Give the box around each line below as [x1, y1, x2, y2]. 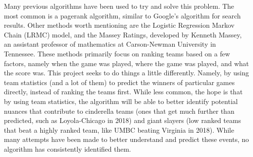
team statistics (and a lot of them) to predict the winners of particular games [4, 77, 235, 87]
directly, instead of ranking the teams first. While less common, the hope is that [4, 87, 243, 97]
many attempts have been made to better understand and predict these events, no [4, 134, 249, 144]
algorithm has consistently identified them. [4, 143, 131, 154]
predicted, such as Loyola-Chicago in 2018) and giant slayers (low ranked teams [4, 115, 241, 125]
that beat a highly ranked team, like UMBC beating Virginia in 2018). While [4, 124, 235, 135]
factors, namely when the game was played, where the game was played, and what [4, 58, 249, 68]
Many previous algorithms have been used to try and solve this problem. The [4, 1, 235, 11]
